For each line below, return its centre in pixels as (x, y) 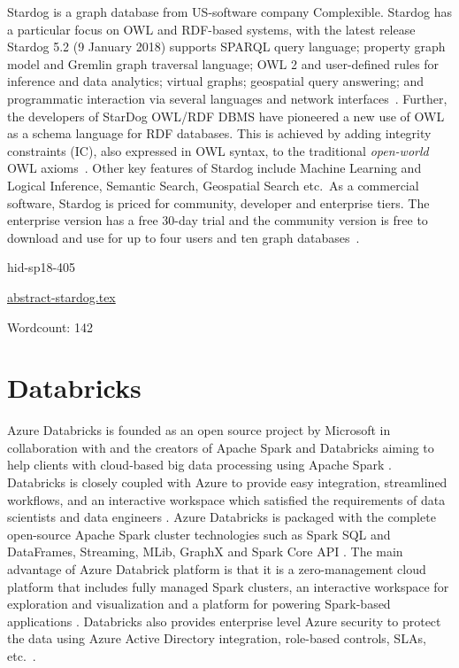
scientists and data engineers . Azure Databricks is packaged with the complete (222, 517)
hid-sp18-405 (42, 267)
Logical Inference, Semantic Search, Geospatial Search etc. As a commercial (213, 185)
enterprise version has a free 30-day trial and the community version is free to (218, 220)
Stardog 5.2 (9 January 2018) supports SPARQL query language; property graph (226, 47)
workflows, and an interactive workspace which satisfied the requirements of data (226, 499)
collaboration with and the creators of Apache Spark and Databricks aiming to (221, 447)
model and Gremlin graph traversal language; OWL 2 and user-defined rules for (223, 63)
